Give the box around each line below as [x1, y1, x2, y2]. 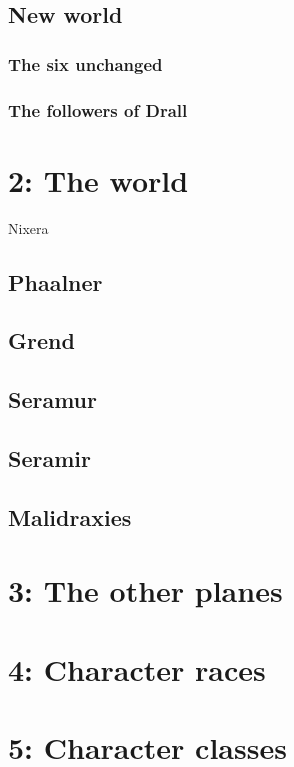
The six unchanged [8, 51, 163, 76]
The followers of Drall [8, 97, 188, 122]
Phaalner [8, 266, 103, 297]
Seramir [8, 442, 91, 473]
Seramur [8, 384, 97, 415]
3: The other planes [8, 570, 283, 611]
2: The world [8, 159, 189, 200]
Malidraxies [8, 501, 132, 532]
